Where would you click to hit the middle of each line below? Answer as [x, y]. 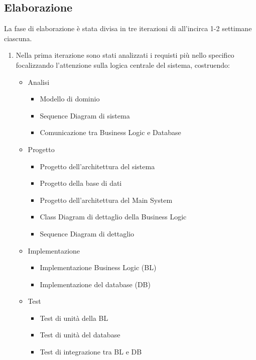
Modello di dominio [70, 99]
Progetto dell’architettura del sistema [97, 166]
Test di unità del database [80, 335]
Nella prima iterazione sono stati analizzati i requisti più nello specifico [125, 55]
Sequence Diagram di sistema [85, 115]
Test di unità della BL [74, 318]
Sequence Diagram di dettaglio [87, 233]
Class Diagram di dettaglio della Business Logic [113, 217]
